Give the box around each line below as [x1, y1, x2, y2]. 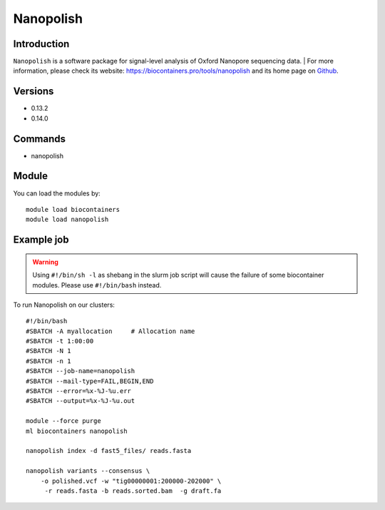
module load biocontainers [26, 205, 120, 213]
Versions [13, 86, 54, 98]
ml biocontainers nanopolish [26, 427, 128, 435]
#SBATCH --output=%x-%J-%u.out [26, 397, 135, 405]
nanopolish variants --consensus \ [26, 467, 150, 475]
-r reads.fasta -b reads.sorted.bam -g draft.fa [44, 486, 222, 495]
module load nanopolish [26, 215, 109, 224]
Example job [13, 234, 69, 246]
